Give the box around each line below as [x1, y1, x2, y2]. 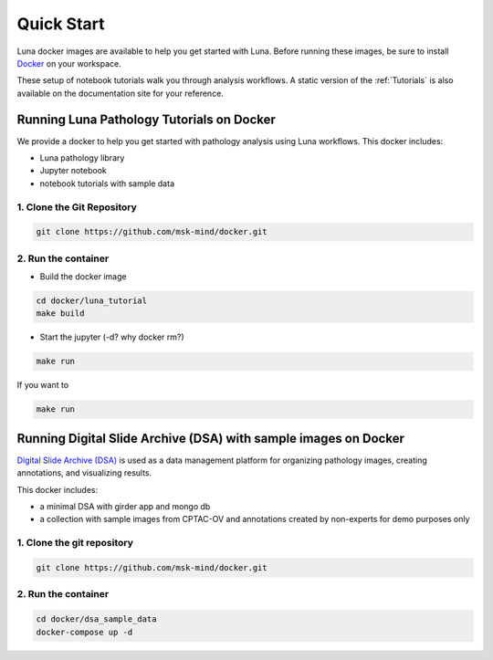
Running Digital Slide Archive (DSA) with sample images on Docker [16, 430, 405, 446]
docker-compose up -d [36, 626, 133, 637]
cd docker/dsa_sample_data [36, 614, 157, 624]
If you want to [16, 380, 69, 391]
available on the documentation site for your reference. [16, 88, 224, 99]
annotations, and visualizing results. [16, 467, 152, 478]
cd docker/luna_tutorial [36, 296, 148, 306]
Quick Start [16, 14, 105, 34]
